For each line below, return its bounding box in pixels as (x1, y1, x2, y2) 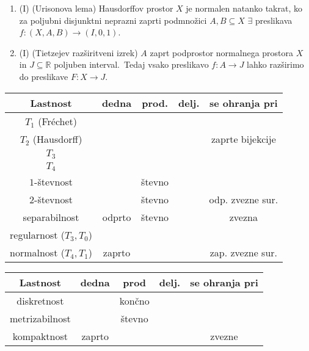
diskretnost (16, 294, 64, 308)
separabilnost (23, 210, 79, 225)
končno (119, 294, 150, 308)
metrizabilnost (10, 311, 71, 326)
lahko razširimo (247, 58, 304, 71)
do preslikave (19, 70, 68, 82)
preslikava (255, 13, 293, 26)
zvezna (229, 210, 258, 225)
